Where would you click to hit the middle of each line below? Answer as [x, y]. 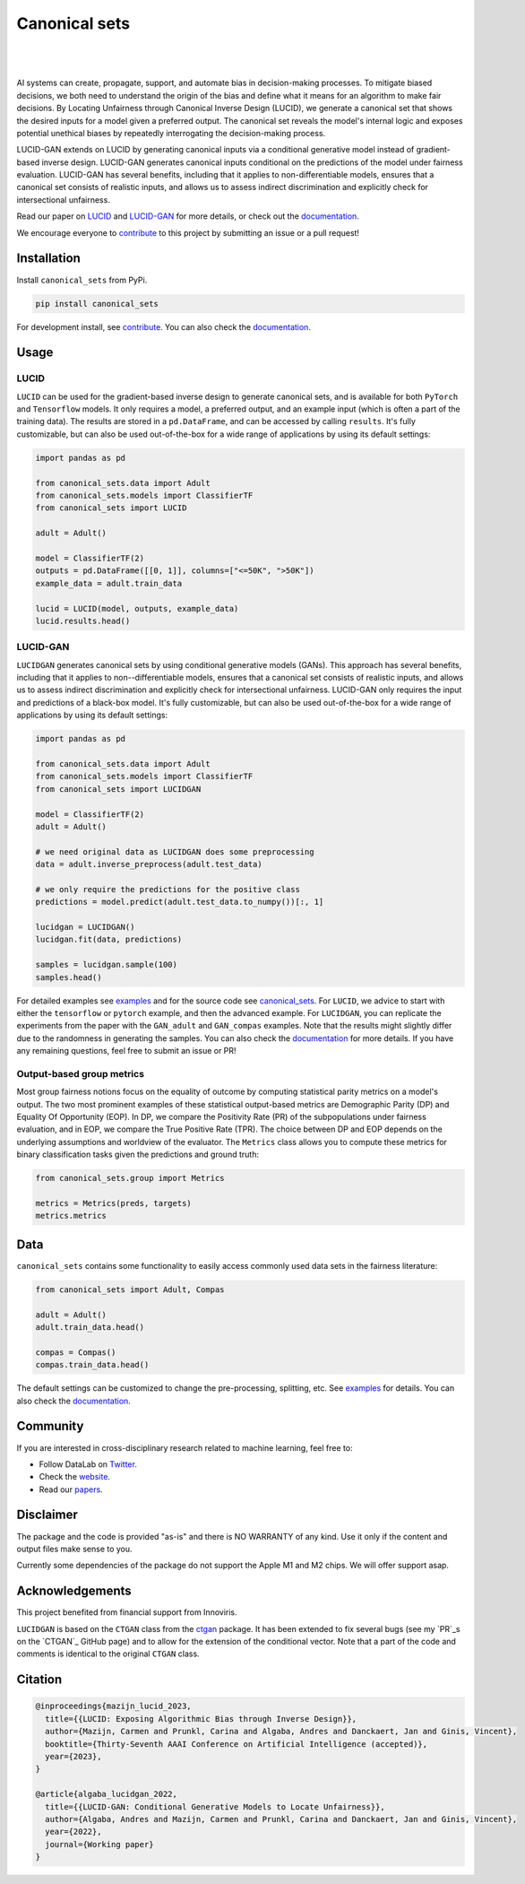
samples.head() [69, 977]
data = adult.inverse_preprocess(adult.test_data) [149, 864]
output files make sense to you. [75, 1549]
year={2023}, [73, 1756]
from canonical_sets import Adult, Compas [130, 1289]
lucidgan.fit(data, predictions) [109, 940]
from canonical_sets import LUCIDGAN [118, 789]
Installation [48, 259]
